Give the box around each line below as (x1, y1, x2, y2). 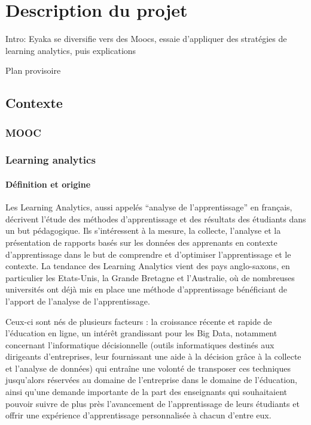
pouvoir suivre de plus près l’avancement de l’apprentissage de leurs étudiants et (5, 397, 300, 409)
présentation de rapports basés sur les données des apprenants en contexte (5, 236, 278, 248)
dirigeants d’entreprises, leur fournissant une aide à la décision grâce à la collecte (5, 350, 301, 363)
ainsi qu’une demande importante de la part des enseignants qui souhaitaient (5, 385, 288, 398)
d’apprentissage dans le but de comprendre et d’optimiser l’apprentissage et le (5, 248, 291, 260)
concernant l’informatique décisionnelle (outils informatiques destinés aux (5, 338, 275, 351)
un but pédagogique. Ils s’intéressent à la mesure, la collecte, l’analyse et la (5, 224, 281, 237)
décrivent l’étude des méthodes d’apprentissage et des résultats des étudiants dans (5, 212, 306, 225)
